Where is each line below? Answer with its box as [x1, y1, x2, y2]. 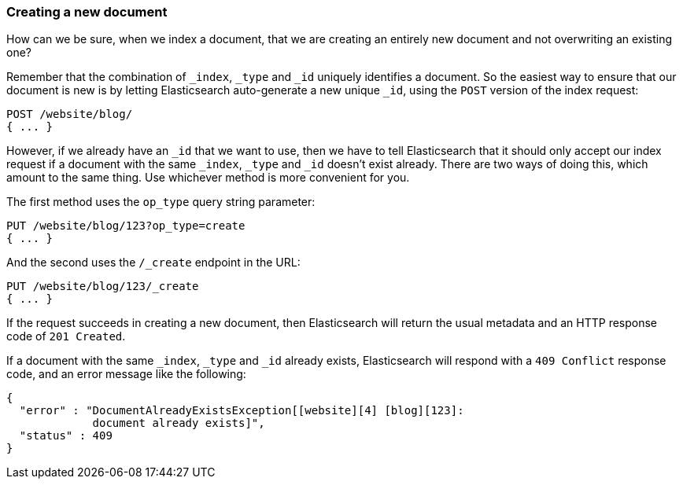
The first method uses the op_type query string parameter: [6, 195, 316, 209]
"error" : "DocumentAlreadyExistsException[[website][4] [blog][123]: [19, 404, 464, 417]
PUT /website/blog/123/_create [6, 280, 199, 293]
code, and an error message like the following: [6, 367, 246, 381]
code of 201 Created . [6, 329, 126, 344]
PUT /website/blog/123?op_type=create [6, 219, 246, 233]
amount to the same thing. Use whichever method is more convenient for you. [6, 171, 410, 185]
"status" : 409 [19, 429, 113, 443]
